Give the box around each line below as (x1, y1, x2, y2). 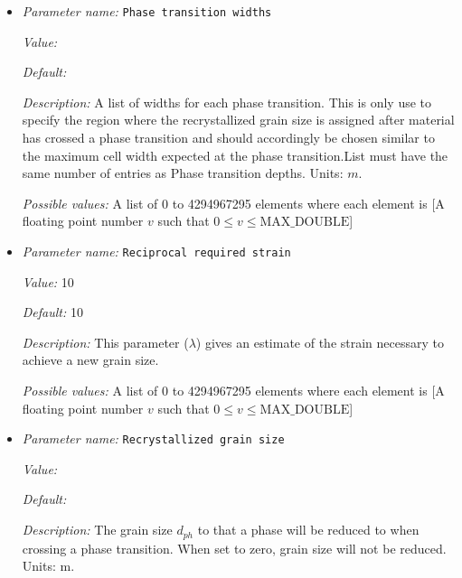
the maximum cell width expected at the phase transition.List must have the (22, 145, 448, 164)
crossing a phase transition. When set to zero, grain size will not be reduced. (22, 538, 447, 557)
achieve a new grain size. (22, 350, 159, 369)
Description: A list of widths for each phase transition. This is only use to (22, 92, 432, 111)
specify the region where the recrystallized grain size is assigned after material (22, 110, 455, 129)
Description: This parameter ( (22, 332, 189, 351)
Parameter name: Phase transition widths (22, 2, 272, 20)
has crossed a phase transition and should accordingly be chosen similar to (22, 128, 435, 147)
